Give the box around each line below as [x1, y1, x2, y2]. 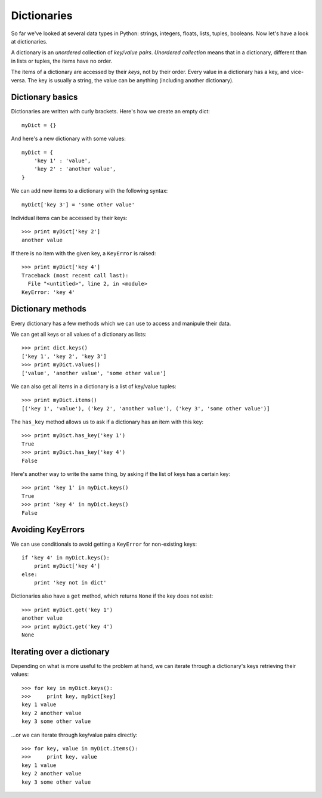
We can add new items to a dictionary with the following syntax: [11, 187, 168, 194]
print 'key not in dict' [33, 579, 107, 586]
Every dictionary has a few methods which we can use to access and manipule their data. [11, 320, 231, 327]
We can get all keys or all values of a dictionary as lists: [11, 330, 147, 338]
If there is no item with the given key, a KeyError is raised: [11, 250, 156, 257]
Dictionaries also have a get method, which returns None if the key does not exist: [11, 592, 213, 599]
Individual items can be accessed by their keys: [11, 214, 128, 221]
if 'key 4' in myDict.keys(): [21, 554, 110, 561]
